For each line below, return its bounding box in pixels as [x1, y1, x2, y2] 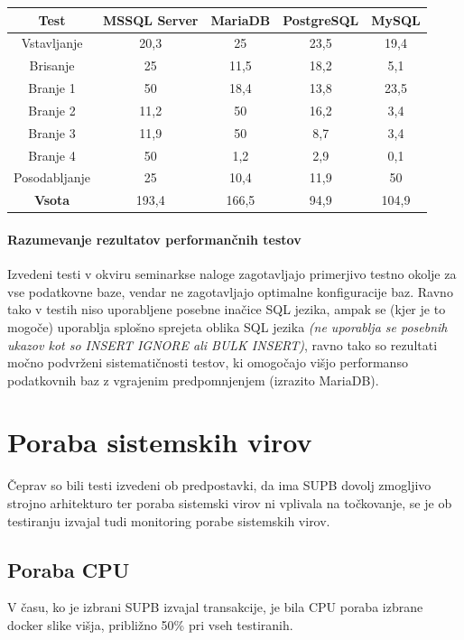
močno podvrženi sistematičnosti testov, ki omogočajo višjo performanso [7, 353, 408, 372]
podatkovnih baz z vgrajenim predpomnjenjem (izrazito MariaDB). [7, 370, 379, 389]
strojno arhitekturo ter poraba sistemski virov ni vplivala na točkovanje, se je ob [7, 494, 452, 513]
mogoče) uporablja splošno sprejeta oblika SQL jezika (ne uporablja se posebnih [7, 317, 448, 336]
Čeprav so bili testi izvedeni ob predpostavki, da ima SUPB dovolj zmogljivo [7, 476, 432, 495]
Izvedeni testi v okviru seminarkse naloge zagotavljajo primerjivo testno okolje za [7, 264, 457, 283]
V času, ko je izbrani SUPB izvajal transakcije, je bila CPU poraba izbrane [7, 598, 423, 617]
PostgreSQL [283, 10, 359, 29]
